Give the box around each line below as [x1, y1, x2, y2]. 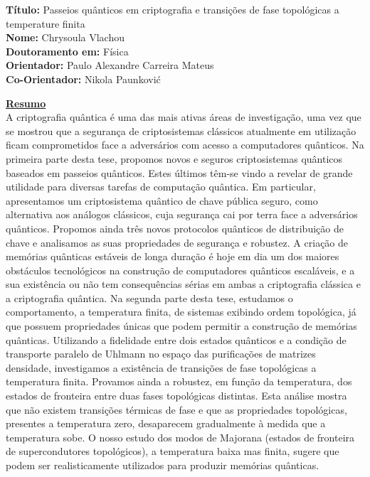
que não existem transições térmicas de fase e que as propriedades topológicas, [6, 402, 347, 417]
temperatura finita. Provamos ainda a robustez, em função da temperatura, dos [6, 374, 352, 389]
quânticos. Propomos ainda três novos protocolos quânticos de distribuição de [6, 220, 344, 235]
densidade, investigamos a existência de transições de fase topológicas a [6, 360, 317, 375]
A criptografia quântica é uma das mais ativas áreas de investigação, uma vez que [6, 109, 361, 124]
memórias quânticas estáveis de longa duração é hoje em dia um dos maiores [6, 249, 339, 264]
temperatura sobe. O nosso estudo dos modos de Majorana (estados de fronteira [6, 429, 355, 444]
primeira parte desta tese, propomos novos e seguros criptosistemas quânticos [6, 151, 343, 166]
